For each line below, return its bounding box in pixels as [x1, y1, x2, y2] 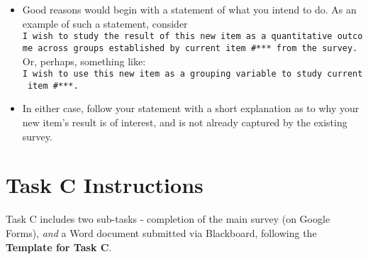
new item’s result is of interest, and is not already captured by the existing [22, 115, 347, 129]
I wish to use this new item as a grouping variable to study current [22, 69, 363, 79]
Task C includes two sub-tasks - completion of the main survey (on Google [6, 211, 330, 226]
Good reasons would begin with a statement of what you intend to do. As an [22, 2, 357, 16]
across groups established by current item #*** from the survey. [38, 43, 358, 53]
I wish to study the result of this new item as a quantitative [22, 31, 333, 42]
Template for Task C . [6, 239, 112, 254]
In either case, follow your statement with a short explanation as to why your [22, 101, 359, 116]
